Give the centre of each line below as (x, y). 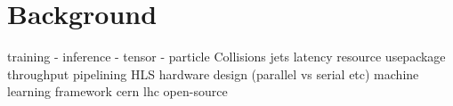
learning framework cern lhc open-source (117, 91)
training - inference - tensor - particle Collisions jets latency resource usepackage (226, 57)
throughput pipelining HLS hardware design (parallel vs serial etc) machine (213, 73)
